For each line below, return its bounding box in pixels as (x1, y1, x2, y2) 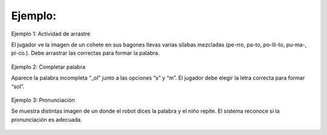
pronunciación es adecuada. (11, 116, 82, 123)
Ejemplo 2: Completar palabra (11, 63, 86, 71)
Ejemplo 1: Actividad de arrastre (11, 30, 91, 37)
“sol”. (11, 83, 24, 90)
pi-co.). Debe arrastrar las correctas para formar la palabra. (11, 49, 160, 57)
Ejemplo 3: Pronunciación (11, 96, 75, 104)
